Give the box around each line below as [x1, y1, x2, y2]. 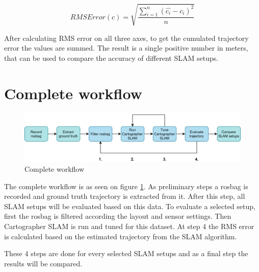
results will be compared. [4, 258, 83, 268]
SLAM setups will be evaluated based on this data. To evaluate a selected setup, [4, 200, 255, 211]
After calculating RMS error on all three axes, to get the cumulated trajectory [4, 32, 249, 43]
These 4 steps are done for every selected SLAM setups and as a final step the [4, 248, 248, 259]
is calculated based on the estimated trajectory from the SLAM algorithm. [4, 231, 237, 241]
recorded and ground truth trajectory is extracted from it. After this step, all [4, 191, 245, 201]
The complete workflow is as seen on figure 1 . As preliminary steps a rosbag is [4, 180, 248, 191]
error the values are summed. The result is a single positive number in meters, [4, 42, 248, 53]
